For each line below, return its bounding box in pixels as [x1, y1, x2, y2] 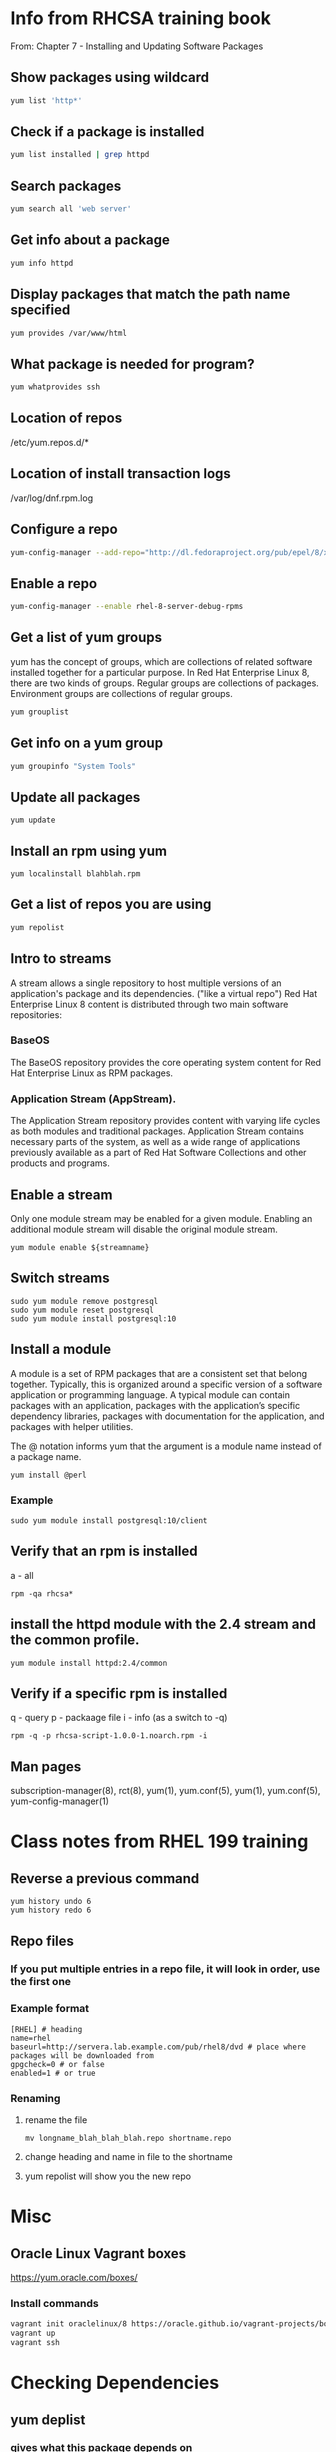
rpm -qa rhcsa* [10, 1588, 74, 1599]
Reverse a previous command [10, 1870, 200, 1887]
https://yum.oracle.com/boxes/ [10, 2272, 138, 2284]
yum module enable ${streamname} [10, 1242, 150, 1252]
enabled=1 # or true [10, 2068, 97, 2078]
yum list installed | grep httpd [10, 150, 150, 160]
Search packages [10, 177, 122, 194]
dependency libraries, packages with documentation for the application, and [10, 1410, 325, 1422]
